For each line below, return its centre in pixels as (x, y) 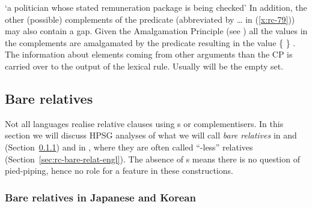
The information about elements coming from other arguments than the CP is (149, 54)
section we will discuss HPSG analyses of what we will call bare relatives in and (151, 135)
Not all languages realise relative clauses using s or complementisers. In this (144, 123)
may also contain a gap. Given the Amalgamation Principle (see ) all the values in (156, 31)
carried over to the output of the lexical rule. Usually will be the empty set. (144, 66)
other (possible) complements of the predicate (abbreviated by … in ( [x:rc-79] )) (150, 19)
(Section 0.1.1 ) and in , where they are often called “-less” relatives (129, 147)
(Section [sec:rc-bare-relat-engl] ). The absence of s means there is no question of (152, 159)
